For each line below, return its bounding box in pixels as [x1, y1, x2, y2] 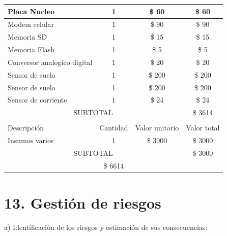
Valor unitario [135, 122, 179, 133]
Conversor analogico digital [8, 56, 93, 67]
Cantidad [99, 122, 128, 133]
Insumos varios [8, 135, 54, 146]
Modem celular [8, 19, 54, 29]
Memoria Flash [8, 44, 55, 55]
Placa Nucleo [8, 6, 55, 16]
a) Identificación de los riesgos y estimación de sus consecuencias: [4, 222, 208, 232]
